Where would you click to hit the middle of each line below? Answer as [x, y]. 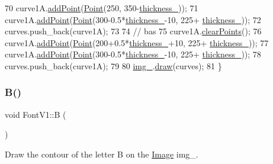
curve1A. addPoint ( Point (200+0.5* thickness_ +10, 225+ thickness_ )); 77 [137, 42]
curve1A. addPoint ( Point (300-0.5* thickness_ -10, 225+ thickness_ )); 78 [133, 54]
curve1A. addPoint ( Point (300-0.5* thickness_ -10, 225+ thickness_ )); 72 [133, 19]
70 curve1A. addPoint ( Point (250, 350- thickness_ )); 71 [102, 8]
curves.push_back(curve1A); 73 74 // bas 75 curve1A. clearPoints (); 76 [133, 31]
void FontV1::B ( [36, 114]
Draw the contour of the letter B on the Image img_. [102, 154]
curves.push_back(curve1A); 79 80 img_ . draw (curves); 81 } [113, 65]
